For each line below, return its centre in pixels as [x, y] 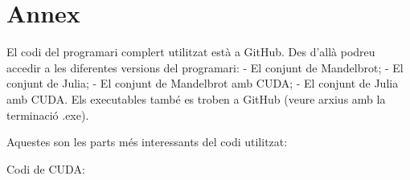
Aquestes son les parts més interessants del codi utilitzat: [147, 142]
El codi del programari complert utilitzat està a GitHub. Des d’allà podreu [191, 52]
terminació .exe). [48, 115]
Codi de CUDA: [46, 168]
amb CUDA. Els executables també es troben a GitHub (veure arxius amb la [196, 98]
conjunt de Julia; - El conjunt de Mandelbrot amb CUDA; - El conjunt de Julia [203, 83]
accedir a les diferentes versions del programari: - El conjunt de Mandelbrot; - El [205, 67]
